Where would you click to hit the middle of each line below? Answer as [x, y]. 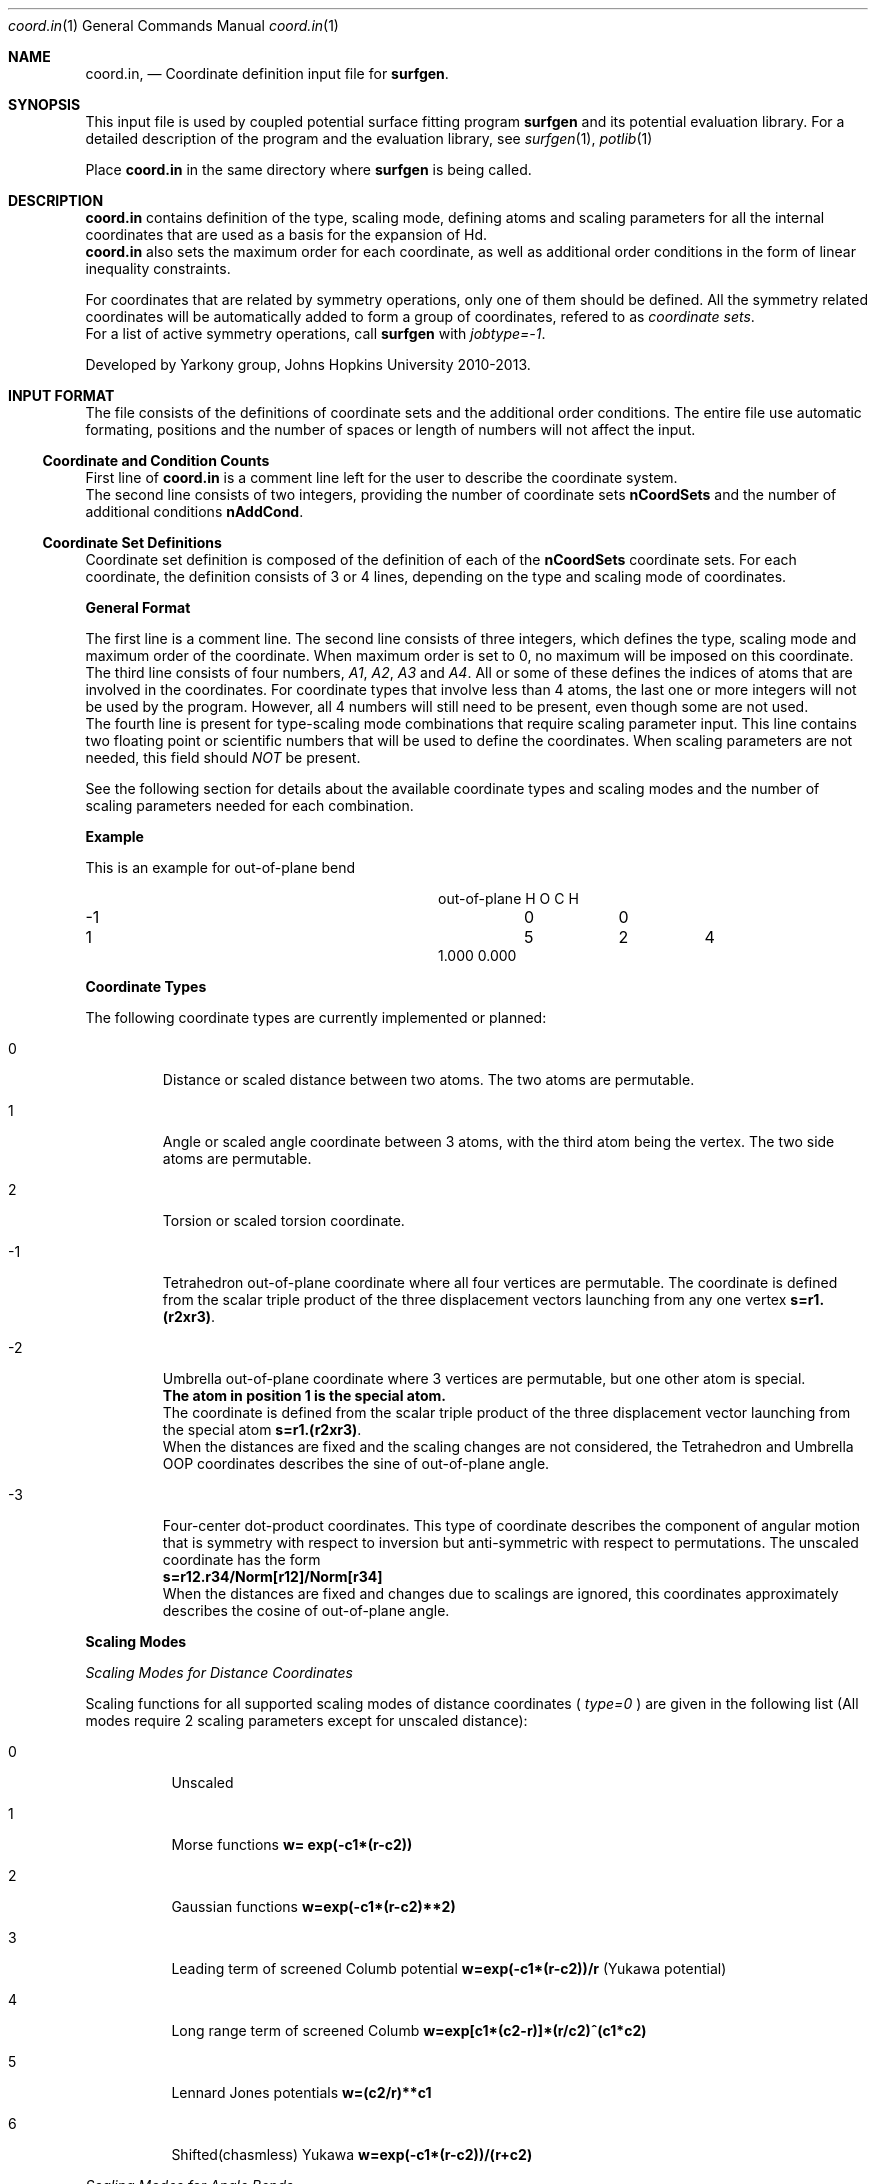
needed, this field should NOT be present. [223, 757]
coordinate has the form [241, 1559]
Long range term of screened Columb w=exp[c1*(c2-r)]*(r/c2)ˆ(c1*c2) [409, 2030]
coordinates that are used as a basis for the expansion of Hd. [286, 234]
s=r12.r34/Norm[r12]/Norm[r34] [272, 1576]
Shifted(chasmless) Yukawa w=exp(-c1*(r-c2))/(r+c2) [352, 2154]
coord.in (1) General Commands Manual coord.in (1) [173, 25]
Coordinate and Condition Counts [156, 460]
